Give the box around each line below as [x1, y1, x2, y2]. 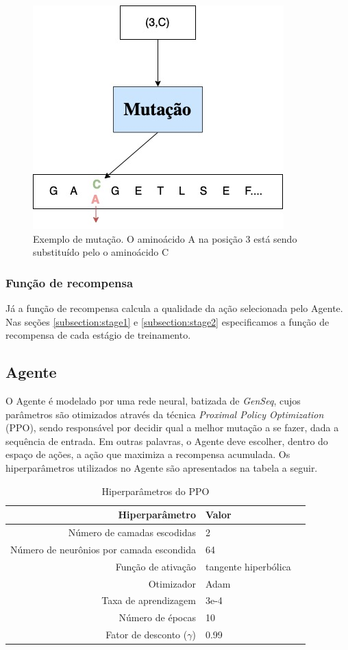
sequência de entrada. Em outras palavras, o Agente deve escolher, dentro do [5, 433, 328, 448]
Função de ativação [115, 559, 196, 573]
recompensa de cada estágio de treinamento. [5, 328, 191, 342]
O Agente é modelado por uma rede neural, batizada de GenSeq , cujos [5, 393, 301, 407]
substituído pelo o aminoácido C [33, 245, 169, 259]
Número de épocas [119, 610, 196, 625]
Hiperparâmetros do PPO [101, 483, 210, 498]
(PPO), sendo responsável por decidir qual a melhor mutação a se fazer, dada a [5, 420, 339, 435]
